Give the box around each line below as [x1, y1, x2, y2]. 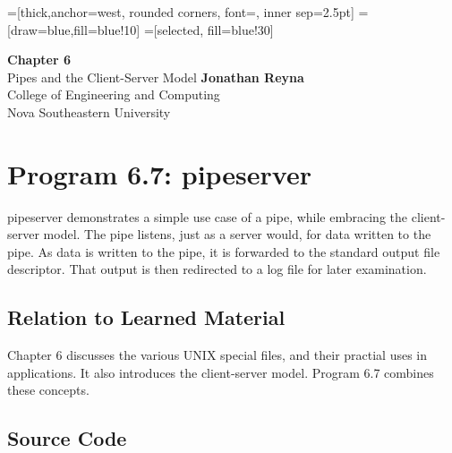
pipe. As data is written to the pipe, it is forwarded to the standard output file [7, 242, 440, 261]
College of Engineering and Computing [7, 85, 220, 104]
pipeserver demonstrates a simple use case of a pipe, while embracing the [7, 207, 408, 226]
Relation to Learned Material [7, 303, 286, 331]
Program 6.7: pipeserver [7, 155, 311, 192]
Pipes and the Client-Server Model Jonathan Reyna [7, 67, 304, 86]
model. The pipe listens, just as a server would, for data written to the [43, 225, 431, 244]
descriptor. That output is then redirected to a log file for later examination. [7, 260, 427, 278]
